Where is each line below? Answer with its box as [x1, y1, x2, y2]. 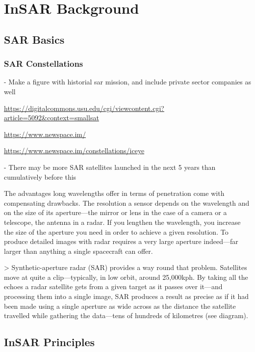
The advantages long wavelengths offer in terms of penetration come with [4, 188, 225, 198]
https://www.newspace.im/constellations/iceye [4, 145, 145, 156]
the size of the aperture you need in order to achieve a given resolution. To [4, 226, 229, 237]
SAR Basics [4, 31, 65, 47]
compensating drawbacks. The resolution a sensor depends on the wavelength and [4, 197, 250, 208]
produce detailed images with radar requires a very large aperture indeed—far [4, 236, 238, 246]
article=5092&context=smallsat [4, 112, 99, 123]
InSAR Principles [4, 334, 95, 350]
